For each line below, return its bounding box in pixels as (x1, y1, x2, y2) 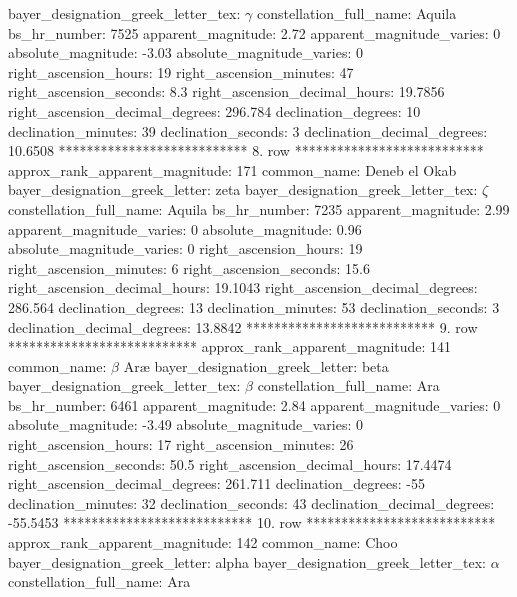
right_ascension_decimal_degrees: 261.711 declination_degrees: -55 (8, 473, 425, 494)
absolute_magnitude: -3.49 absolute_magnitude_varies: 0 (8, 414, 363, 435)
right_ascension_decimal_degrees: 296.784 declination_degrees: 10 (8, 100, 421, 121)
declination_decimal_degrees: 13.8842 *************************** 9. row (8, 316, 478, 337)
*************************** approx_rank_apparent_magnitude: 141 (8, 336, 452, 357)
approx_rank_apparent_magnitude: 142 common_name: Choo (8, 532, 398, 553)
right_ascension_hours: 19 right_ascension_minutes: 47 (8, 61, 354, 82)
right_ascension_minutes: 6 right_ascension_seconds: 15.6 (8, 257, 370, 278)
